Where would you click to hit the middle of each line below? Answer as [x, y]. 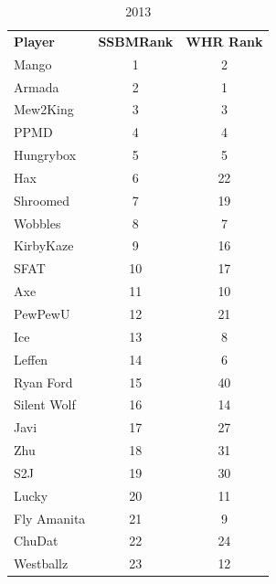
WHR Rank [224, 41]
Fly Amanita [50, 518]
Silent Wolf [45, 404]
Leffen [31, 359]
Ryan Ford [43, 382]
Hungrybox [45, 155]
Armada [37, 86]
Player [34, 41]
